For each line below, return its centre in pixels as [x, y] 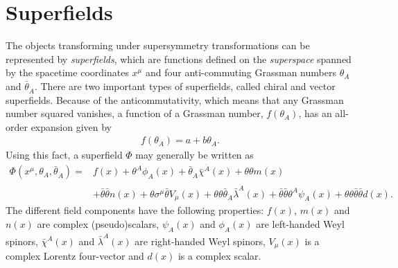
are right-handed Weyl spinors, [200, 241]
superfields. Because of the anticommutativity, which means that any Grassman [175, 99]
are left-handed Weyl [300, 223]
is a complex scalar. [219, 256]
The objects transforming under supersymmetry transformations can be [158, 45]
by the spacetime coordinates [67, 72]
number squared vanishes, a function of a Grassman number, [135, 113]
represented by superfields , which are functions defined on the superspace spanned [179, 59]
